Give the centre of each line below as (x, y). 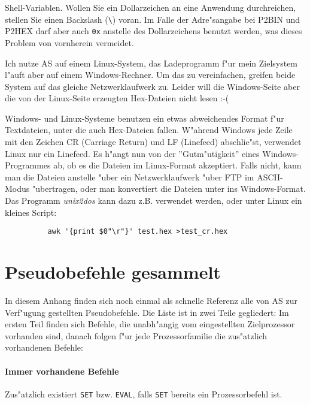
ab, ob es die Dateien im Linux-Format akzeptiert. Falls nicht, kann (177, 165)
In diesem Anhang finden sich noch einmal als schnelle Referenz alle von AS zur (151, 300)
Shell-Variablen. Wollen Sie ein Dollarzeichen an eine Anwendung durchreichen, (151, 7)
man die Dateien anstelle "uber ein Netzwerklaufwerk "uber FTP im (130, 177)
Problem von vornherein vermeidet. (69, 42)
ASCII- (270, 177)
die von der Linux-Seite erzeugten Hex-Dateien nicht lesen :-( (117, 98)
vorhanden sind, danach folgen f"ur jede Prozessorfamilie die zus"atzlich (136, 335)
